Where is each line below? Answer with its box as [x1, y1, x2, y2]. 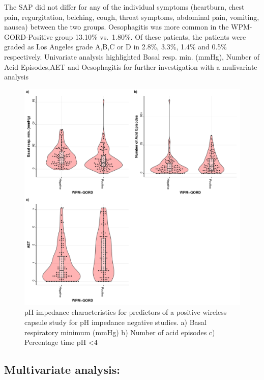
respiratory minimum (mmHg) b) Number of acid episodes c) [24, 327, 215, 337]
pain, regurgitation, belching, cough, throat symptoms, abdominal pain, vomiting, [4, 11, 259, 22]
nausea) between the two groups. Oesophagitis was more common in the [4, 21, 229, 32]
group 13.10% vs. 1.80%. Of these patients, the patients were [55, 31, 246, 42]
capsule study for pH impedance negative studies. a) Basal [24, 316, 207, 327]
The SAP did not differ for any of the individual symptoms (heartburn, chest [4, 2, 245, 12]
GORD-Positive [4, 31, 53, 42]
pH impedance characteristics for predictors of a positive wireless [24, 307, 227, 317]
